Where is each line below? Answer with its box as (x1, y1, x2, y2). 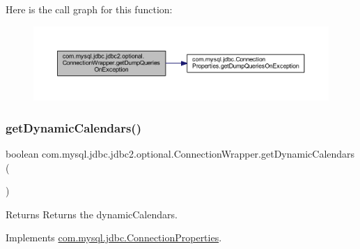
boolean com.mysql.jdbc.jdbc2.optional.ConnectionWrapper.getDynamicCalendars (6, 146, 355, 160)
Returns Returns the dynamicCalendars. (6, 206, 178, 221)
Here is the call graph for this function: (6, 2, 173, 16)
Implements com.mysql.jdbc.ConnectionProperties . (6, 230, 222, 245)
